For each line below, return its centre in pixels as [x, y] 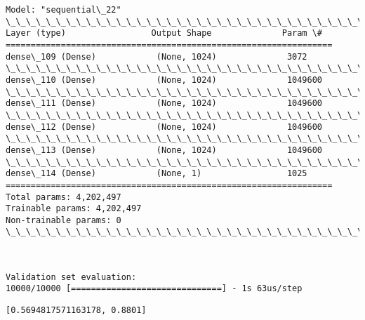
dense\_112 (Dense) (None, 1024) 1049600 [164, 127]
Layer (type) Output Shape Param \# [164, 33]
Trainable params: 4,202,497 [74, 209]
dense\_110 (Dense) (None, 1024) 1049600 [164, 80]
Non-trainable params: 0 [64, 220]
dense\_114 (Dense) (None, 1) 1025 [157, 174]
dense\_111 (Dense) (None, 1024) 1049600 [164, 104]
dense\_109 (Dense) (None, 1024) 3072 [157, 56]
